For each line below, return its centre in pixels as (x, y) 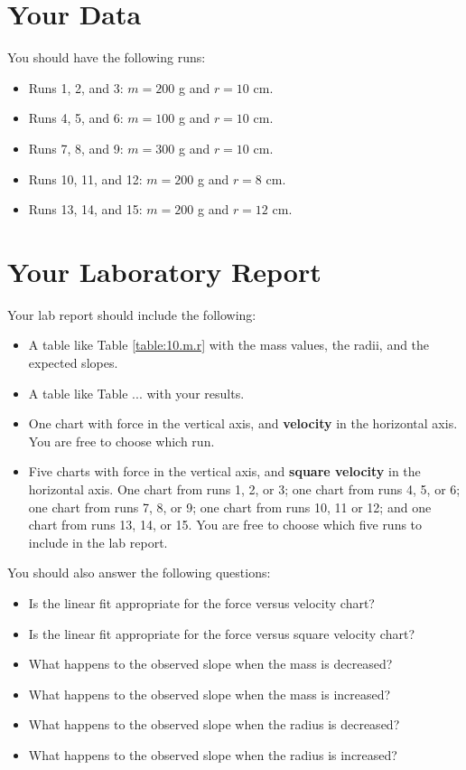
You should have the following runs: (107, 57)
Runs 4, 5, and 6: (76, 118)
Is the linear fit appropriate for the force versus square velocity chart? (222, 633)
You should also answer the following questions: (139, 573)
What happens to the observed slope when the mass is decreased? (210, 664)
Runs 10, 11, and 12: (85, 178)
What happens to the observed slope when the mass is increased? (210, 694)
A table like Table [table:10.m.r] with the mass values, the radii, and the (229, 345)
